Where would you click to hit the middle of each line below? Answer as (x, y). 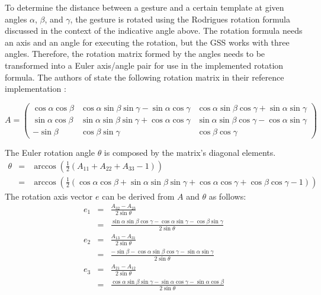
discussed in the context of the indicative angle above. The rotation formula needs (154, 31)
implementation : (36, 89)
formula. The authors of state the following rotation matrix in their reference (145, 77)
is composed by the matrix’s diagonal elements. (190, 152)
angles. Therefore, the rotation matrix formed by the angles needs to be (135, 54)
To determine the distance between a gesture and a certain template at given (145, 7)
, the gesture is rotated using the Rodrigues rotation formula (180, 19)
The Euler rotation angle (50, 152)
